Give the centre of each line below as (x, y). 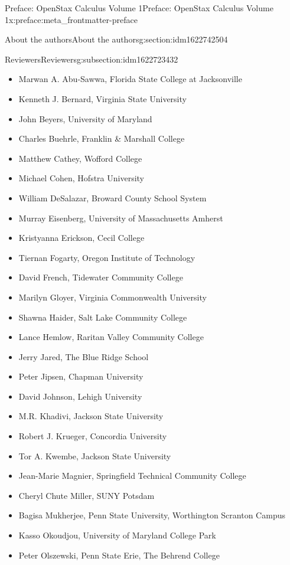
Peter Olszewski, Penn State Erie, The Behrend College (119, 555)
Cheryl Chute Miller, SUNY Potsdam (87, 495)
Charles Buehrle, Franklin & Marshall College (102, 138)
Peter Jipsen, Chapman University (81, 376)
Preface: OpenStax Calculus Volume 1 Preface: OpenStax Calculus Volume (139, 8)
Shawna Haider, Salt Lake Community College (103, 317)
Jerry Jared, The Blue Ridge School (84, 356)
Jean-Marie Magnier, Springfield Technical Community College (132, 476)
